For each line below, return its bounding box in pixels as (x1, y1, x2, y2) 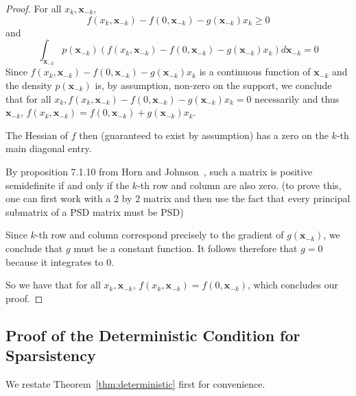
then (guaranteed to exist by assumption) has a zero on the (79, 127, 329, 142)
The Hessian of (5, 127, 69, 142)
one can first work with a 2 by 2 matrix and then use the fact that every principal (5, 191, 351, 206)
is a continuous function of (199, 64, 311, 79)
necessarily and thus (254, 91, 340, 106)
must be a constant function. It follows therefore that (73, 240, 298, 255)
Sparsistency (5, 345, 96, 366)
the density (5, 77, 52, 92)
